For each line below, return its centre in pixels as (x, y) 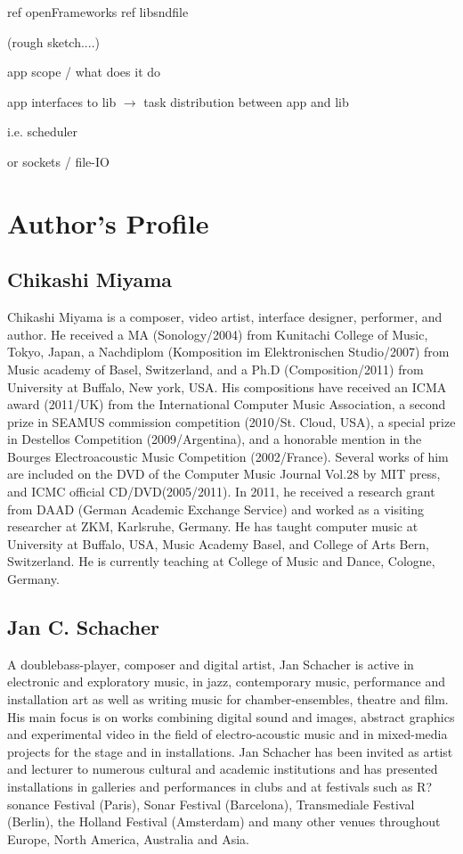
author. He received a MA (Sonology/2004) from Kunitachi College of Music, (218, 334)
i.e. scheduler (43, 131)
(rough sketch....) (53, 41)
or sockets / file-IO (58, 161)
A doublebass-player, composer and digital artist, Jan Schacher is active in (211, 664)
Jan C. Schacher (84, 627)
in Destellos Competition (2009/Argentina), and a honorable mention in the (215, 439)
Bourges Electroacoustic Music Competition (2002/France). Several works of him (228, 456)
